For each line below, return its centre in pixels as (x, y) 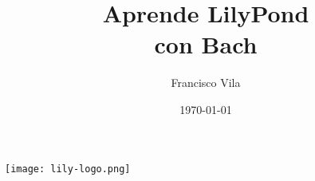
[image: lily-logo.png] (68, 169)
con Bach (206, 44)
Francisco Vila (206, 83)
